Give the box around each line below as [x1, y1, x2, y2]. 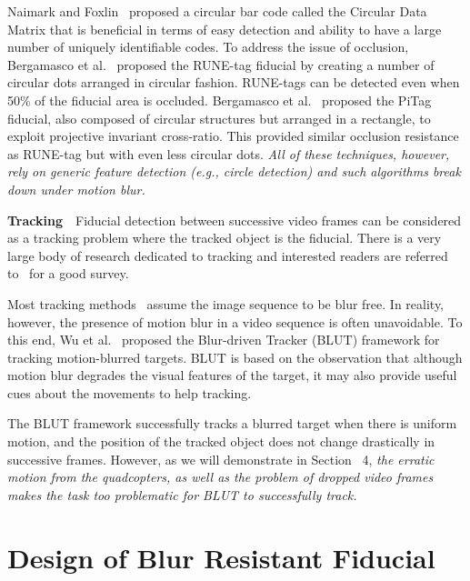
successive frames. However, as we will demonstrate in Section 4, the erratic [7, 449, 435, 468]
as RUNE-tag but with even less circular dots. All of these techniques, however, [7, 144, 450, 163]
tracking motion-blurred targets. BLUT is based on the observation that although [7, 347, 463, 366]
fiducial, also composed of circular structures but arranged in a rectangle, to [7, 108, 431, 127]
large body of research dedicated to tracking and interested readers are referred [7, 245, 448, 265]
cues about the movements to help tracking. [7, 383, 252, 402]
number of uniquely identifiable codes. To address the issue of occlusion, [7, 37, 409, 56]
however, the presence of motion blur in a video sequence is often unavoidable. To [7, 312, 463, 331]
